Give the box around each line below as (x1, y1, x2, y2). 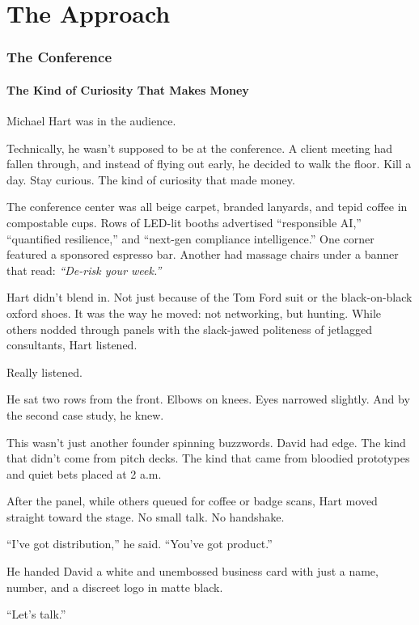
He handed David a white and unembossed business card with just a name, (6, 563, 379, 580)
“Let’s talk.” (6, 606, 66, 623)
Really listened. (6, 363, 83, 380)
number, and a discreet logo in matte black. (6, 578, 223, 595)
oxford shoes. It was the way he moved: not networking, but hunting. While (6, 304, 382, 321)
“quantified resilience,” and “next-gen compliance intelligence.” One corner (6, 230, 375, 247)
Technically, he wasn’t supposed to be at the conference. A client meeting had (6, 139, 393, 156)
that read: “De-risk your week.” (6, 261, 162, 278)
